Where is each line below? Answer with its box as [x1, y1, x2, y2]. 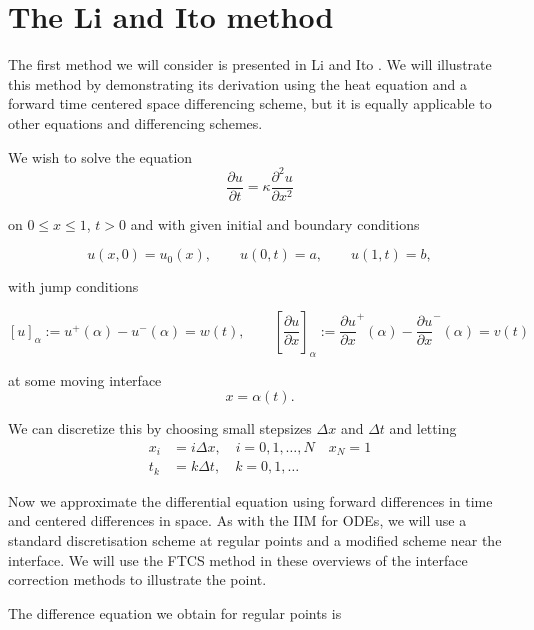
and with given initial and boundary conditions [130, 213, 420, 234]
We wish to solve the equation [8, 146, 193, 167]
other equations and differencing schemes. [8, 112, 263, 133]
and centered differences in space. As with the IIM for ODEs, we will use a [8, 510, 467, 531]
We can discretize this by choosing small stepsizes [8, 418, 312, 439]
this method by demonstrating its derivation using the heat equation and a [8, 73, 467, 94]
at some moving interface [8, 369, 162, 390]
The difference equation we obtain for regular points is [8, 602, 342, 623]
